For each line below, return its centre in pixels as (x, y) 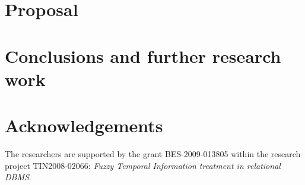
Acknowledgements (84, 125)
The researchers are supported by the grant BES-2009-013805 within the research (153, 154)
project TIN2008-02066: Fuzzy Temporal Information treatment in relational (143, 165)
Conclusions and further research (143, 55)
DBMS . (18, 177)
